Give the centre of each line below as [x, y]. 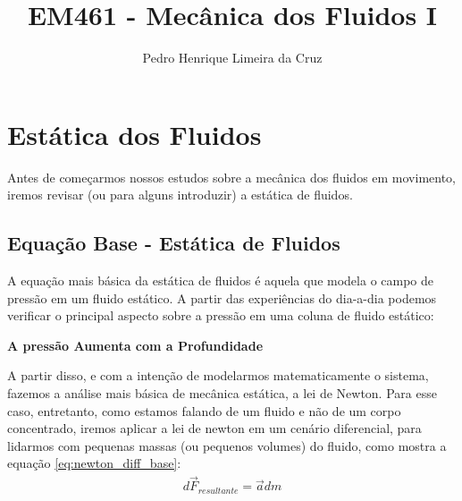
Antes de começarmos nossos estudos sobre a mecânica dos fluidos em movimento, [232, 177]
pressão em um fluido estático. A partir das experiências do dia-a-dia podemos [222, 297]
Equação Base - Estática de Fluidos [174, 243]
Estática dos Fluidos [134, 134]
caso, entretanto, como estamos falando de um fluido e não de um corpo [204, 410]
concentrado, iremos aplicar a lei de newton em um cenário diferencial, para [214, 428]
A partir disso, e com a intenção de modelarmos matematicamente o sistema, [218, 375]
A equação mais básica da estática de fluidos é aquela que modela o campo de [221, 280]
